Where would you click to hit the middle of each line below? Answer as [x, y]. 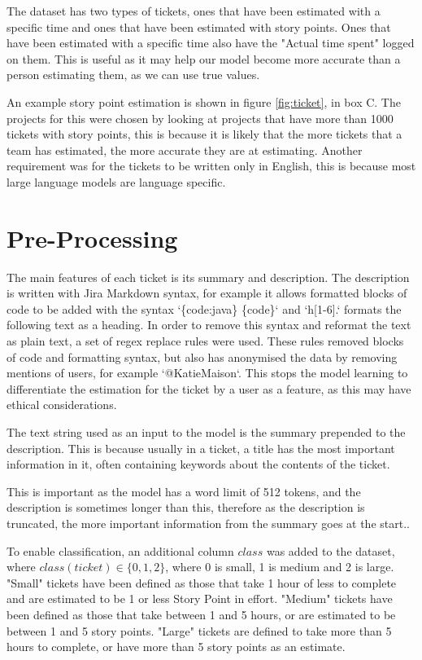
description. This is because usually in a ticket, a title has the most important [201, 448]
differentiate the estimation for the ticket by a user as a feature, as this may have [209, 388]
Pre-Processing [92, 238]
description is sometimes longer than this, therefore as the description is [186, 507]
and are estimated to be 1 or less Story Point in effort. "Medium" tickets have [200, 598]
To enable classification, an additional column [120, 550]
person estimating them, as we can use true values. [133, 75]
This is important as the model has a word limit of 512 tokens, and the [184, 491]
